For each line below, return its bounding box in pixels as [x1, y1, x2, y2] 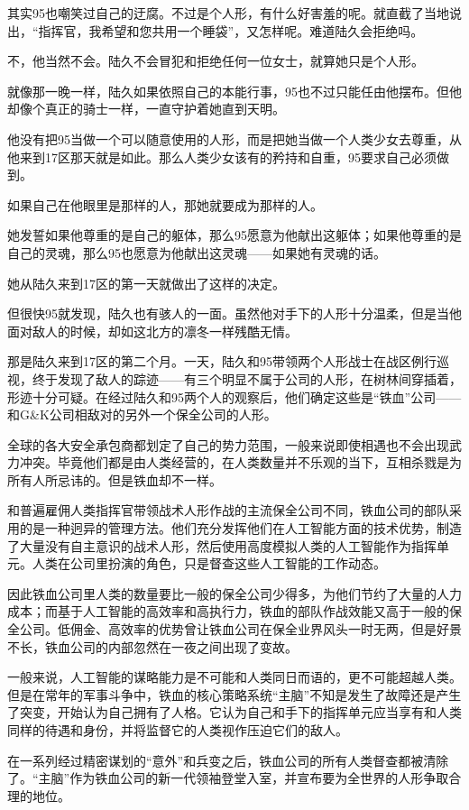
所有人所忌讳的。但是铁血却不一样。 [7, 470, 222, 489]
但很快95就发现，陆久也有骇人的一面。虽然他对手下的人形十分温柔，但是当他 [7, 304, 462, 323]
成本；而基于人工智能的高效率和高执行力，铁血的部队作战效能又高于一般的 [7, 602, 449, 621]
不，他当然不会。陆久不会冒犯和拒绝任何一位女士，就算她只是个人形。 [7, 51, 424, 70]
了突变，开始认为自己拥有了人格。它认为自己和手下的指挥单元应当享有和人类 [7, 703, 462, 722]
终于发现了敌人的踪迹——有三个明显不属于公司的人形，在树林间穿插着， [32, 369, 462, 388]
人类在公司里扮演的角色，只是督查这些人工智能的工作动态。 [32, 554, 386, 573]
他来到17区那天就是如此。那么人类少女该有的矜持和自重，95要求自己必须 [7, 147, 437, 166]
